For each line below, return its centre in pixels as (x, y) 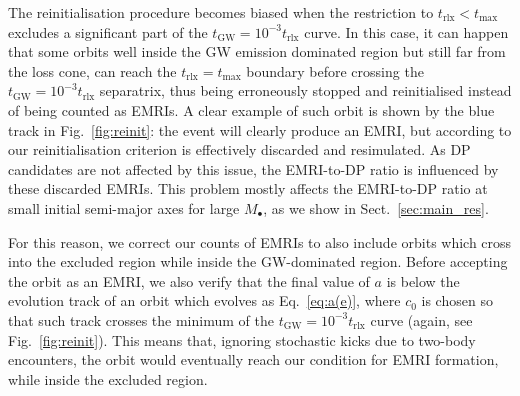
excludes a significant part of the (108, 31)
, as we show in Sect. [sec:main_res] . (376, 207)
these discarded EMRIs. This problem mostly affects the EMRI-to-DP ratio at (248, 188)
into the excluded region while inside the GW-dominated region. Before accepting (258, 261)
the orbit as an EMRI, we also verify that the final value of (189, 280)
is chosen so (457, 300)
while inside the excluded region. (108, 378)
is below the (423, 280)
